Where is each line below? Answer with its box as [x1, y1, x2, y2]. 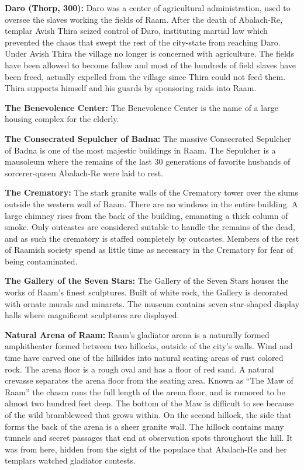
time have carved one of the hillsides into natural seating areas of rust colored [5, 351, 284, 364]
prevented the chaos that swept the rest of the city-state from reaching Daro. [5, 36, 281, 48]
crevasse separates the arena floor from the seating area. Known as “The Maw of [5, 374, 293, 387]
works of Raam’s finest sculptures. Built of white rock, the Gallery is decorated [5, 286, 288, 298]
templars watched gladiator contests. [5, 454, 136, 466]
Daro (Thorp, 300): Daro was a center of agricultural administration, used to [5, 2, 291, 13]
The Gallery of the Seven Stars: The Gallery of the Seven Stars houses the [5, 274, 289, 287]
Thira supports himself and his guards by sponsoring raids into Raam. [5, 82, 257, 94]
